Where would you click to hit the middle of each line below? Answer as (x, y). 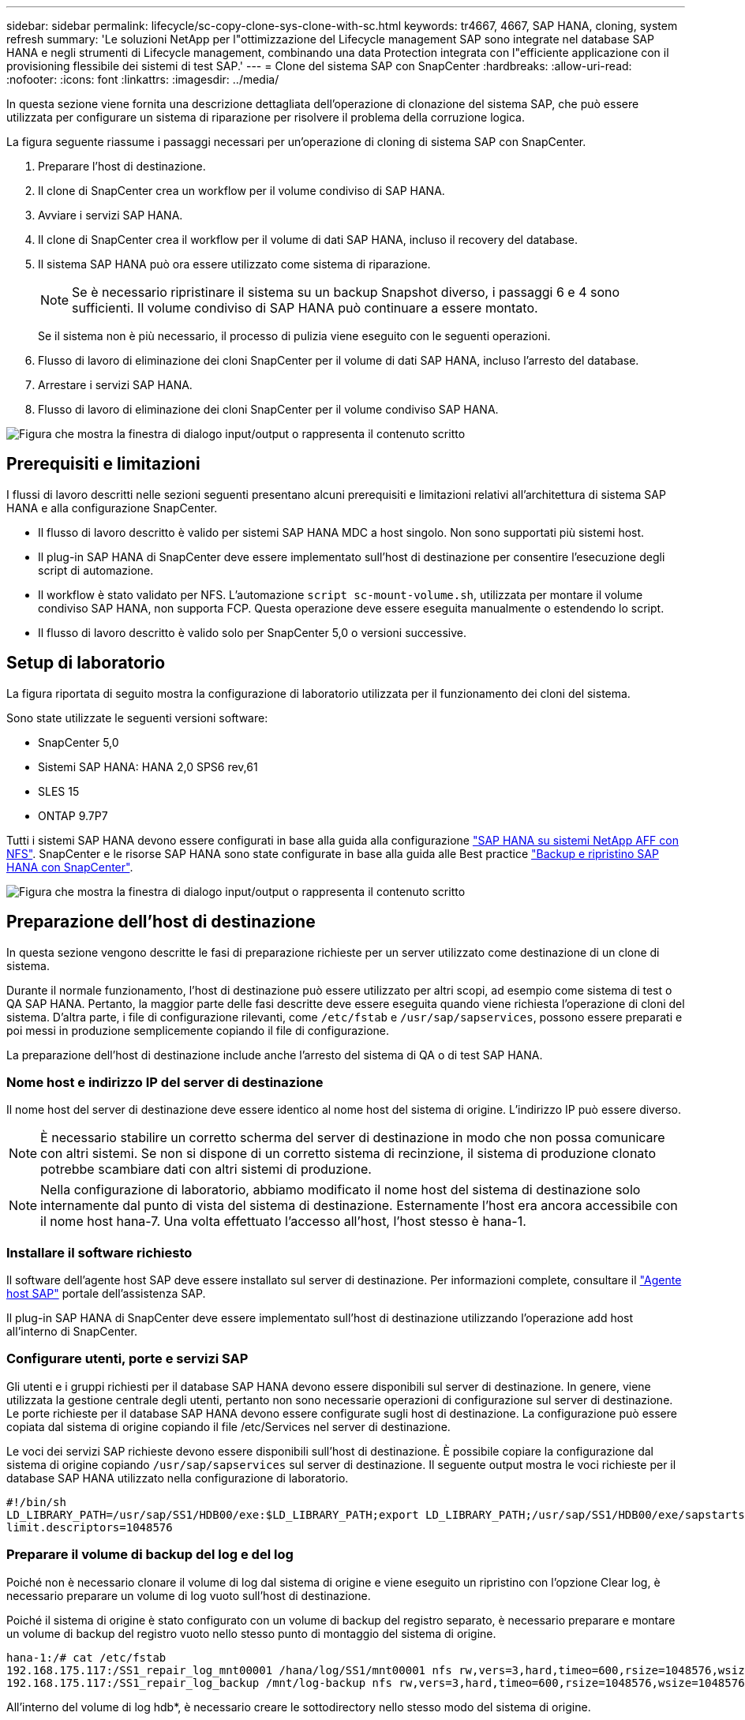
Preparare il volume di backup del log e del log (150, 1555)
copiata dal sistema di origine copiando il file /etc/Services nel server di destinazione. (228, 1426)
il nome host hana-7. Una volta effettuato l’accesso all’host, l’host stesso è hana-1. (283, 1222)
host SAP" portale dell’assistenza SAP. (106, 1294)
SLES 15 (59, 791)
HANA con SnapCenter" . (70, 867)
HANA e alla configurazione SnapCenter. (112, 508)
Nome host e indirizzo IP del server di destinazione (165, 1082)
